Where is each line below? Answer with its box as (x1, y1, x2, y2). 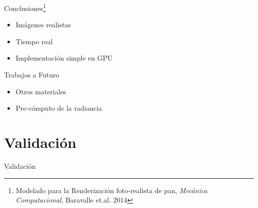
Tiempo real (15, 36, 53, 46)
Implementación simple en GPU (15, 53, 113, 63)
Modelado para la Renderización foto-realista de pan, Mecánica (15, 185, 207, 195)
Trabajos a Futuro (4, 69, 60, 80)
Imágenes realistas (15, 19, 71, 30)
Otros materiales (15, 86, 66, 96)
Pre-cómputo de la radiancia (15, 103, 102, 113)
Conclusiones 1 (4, 1, 46, 13)
